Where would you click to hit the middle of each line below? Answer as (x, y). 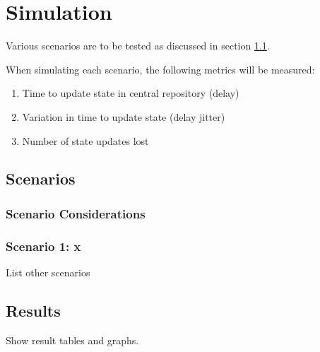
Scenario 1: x (43, 246)
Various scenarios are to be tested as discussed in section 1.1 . (138, 46)
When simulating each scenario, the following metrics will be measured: (160, 69)
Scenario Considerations (76, 213)
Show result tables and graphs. (72, 340)
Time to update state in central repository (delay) (131, 93)
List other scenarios (48, 272)
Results (33, 310)
